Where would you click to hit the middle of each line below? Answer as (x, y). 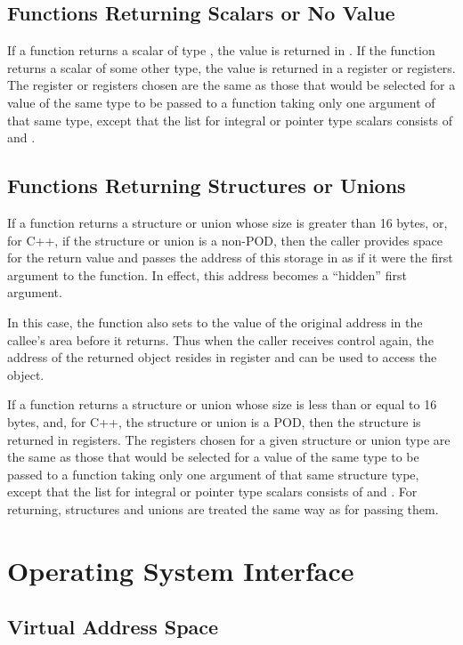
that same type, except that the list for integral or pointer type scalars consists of (230, 120)
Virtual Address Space (113, 627)
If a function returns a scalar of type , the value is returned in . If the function (221, 50)
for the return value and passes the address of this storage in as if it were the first (230, 258)
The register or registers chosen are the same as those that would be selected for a (231, 85)
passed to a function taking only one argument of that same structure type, (213, 474)
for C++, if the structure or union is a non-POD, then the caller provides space (225, 240)
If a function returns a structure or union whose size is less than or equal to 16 (222, 404)
